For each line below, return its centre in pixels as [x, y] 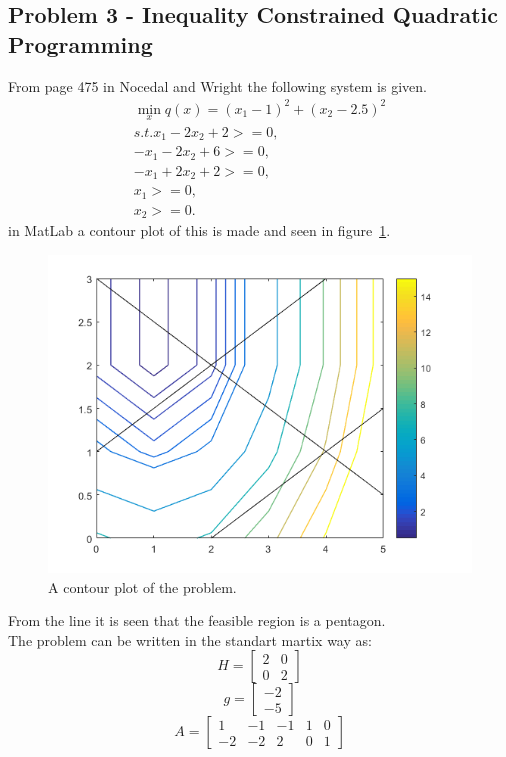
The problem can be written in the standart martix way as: [190, 639]
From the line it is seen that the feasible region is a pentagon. [197, 620]
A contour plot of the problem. [142, 586]
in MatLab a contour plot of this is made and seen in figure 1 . [199, 230]
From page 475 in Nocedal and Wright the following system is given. [217, 85]
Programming [80, 43]
